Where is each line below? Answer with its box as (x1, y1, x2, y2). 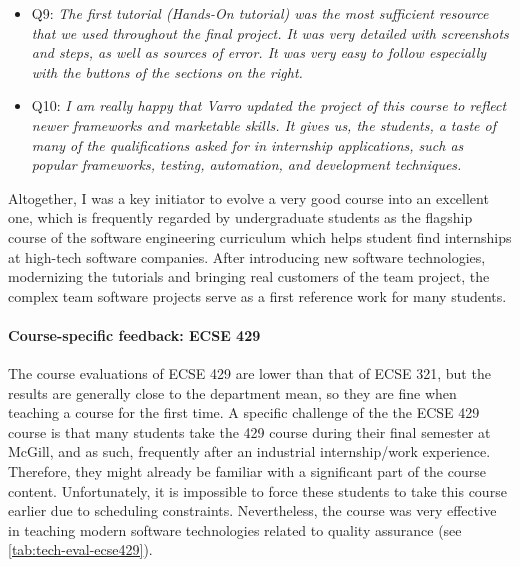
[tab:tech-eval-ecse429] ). (8, 539, 153, 560)
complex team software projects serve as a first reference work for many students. (8, 285, 507, 306)
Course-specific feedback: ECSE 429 (8, 324, 261, 345)
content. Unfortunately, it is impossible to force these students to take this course (8, 480, 507, 501)
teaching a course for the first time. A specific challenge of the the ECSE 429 (8, 402, 480, 423)
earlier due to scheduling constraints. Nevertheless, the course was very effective (8, 500, 497, 521)
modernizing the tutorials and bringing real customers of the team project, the (8, 266, 490, 287)
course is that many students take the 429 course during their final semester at (8, 421, 491, 442)
